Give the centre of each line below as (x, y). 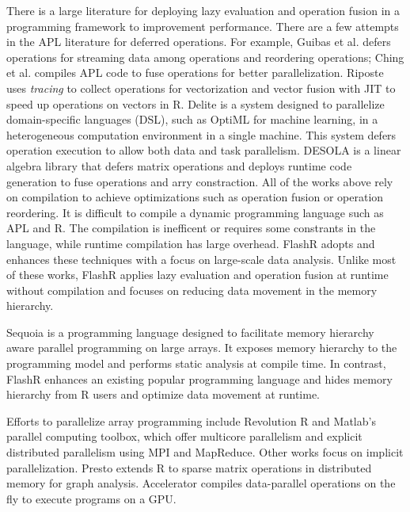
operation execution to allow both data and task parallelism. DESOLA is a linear (204, 150)
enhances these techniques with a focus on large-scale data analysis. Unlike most (201, 259)
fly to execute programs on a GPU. (91, 498)
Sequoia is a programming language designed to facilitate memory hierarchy (190, 332)
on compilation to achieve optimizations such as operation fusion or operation (195, 197)
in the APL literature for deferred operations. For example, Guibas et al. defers (199, 42)
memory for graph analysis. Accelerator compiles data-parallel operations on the (201, 483)
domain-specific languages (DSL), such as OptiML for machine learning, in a (192, 119)
